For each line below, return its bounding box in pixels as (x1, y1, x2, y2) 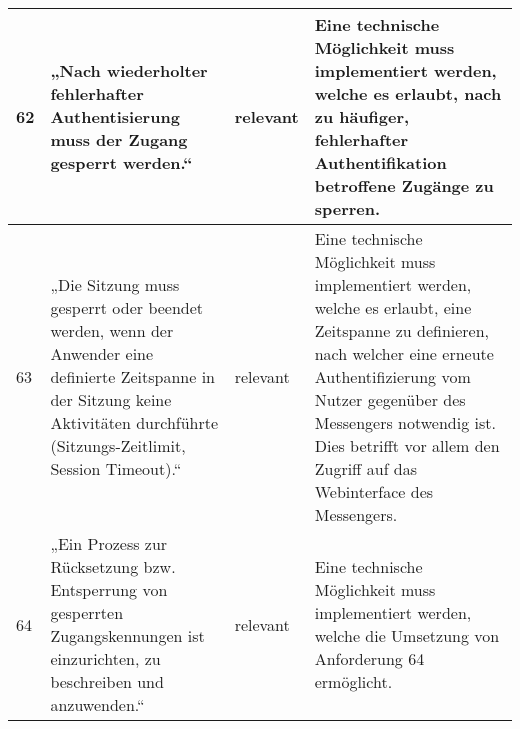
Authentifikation (314, 151, 447, 174)
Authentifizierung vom (314, 365, 471, 388)
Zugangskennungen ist (50, 624, 205, 647)
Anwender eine (50, 342, 154, 365)
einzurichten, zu (50, 647, 161, 670)
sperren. (314, 197, 381, 220)
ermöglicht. (314, 670, 393, 693)
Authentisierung (50, 105, 180, 128)
